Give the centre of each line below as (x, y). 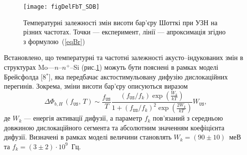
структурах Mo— (29, 67)
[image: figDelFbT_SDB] (62, 7)
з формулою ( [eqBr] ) (54, 41)
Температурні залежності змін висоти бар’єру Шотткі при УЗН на (120, 22)
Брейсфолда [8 (25, 76)
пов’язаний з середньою (188, 118)
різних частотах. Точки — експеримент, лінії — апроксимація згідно (124, 32)
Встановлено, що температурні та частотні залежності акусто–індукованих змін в (124, 57)
